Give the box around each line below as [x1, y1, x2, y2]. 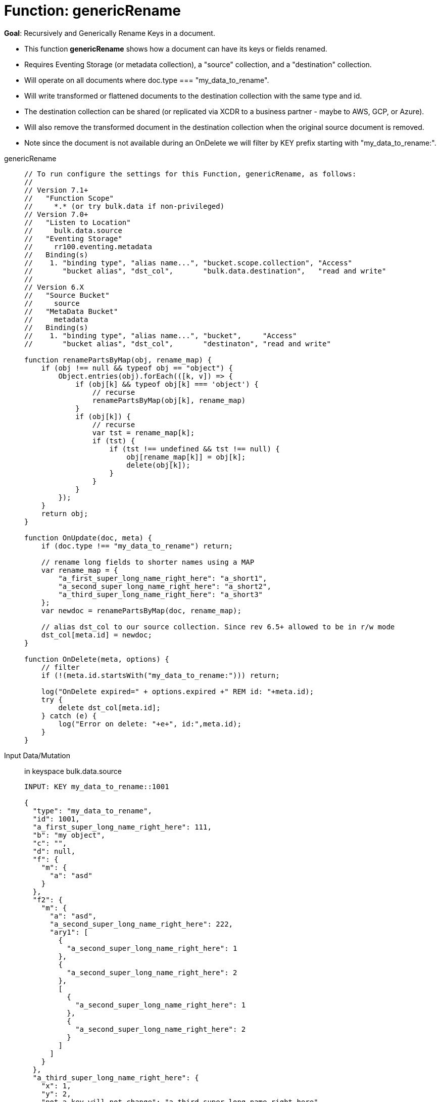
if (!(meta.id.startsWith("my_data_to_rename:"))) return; [41, 671, 280, 679]
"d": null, [32, 847, 76, 855]
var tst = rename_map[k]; [92, 428, 195, 437]
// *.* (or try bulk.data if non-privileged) [24, 202, 225, 210]
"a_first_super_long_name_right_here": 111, [32, 822, 212, 831]
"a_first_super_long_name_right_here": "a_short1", [58, 574, 267, 582]
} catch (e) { [41, 711, 97, 720]
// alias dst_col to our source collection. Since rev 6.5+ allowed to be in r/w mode [41, 622, 395, 631]
